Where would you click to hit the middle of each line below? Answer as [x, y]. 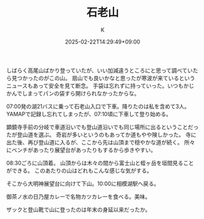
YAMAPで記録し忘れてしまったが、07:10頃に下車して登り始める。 [89, 114]
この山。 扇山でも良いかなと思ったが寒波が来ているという [122, 78]
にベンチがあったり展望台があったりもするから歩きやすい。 [81, 150]
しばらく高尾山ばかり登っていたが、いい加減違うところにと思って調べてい [100, 70]
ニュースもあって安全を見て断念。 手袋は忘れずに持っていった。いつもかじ [100, 86]
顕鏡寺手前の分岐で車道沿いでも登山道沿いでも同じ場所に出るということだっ [103, 127]
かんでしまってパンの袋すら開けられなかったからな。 [73, 93]
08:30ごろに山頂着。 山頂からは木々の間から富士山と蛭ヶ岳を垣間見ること [100, 163]
